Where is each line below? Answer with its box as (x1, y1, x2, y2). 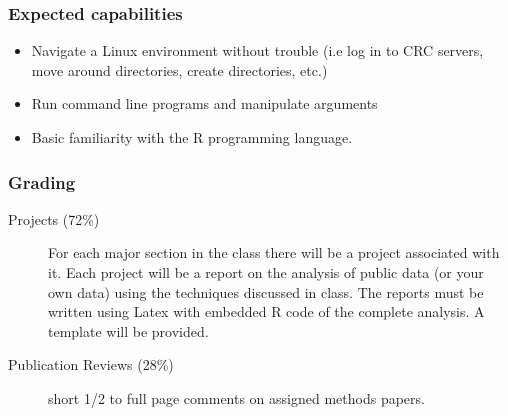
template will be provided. (48, 320, 209, 341)
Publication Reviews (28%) (8, 354, 174, 375)
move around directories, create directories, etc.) (31, 59, 328, 80)
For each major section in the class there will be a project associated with (48, 242, 500, 263)
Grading (8, 169, 76, 194)
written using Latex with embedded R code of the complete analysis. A (48, 301, 485, 322)
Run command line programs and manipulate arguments (31, 93, 378, 114)
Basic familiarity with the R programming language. (31, 127, 353, 147)
